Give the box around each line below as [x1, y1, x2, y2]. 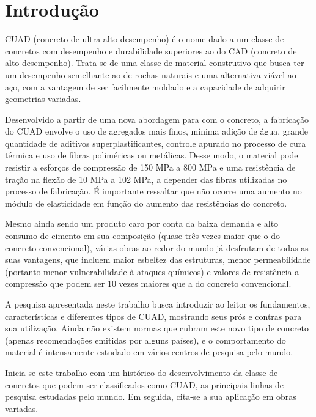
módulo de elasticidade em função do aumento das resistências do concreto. [5, 196, 287, 209]
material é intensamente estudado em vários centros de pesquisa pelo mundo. [5, 345, 293, 358]
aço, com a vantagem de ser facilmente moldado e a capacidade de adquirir [5, 80, 285, 93]
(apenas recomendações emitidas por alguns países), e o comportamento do [5, 333, 286, 346]
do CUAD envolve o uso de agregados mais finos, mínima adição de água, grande [5, 125, 308, 138]
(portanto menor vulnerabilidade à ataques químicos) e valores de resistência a [5, 265, 299, 278]
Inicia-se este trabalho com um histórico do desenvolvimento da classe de [5, 366, 278, 378]
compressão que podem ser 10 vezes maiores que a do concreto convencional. [5, 277, 292, 290]
